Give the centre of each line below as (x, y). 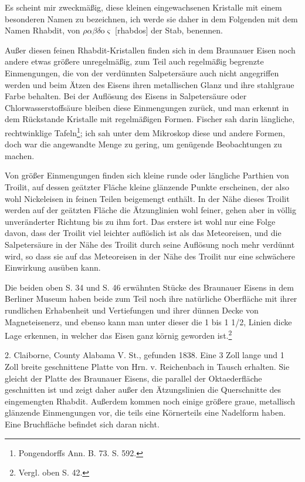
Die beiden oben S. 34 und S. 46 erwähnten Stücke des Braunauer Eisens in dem (149, 287)
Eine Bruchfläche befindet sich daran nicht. (82, 424)
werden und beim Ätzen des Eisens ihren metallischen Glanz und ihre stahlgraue (150, 84)
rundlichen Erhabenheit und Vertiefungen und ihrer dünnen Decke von (132, 310)
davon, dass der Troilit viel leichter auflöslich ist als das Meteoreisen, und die (143, 233)
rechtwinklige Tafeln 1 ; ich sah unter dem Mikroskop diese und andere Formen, (145, 132)
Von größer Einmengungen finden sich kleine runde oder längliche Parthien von (147, 175)
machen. (20, 155)
